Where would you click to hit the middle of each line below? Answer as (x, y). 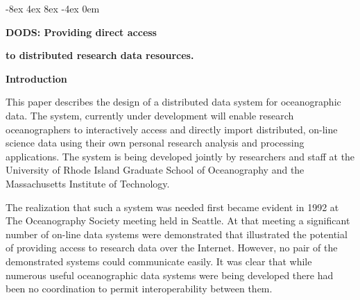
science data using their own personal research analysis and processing (155, 143)
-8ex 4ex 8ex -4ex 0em (53, 8)
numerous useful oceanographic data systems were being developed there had (170, 275)
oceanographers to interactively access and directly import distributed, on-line (172, 129)
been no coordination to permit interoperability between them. (139, 289)
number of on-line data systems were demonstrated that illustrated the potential (177, 234)
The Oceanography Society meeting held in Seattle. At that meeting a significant (178, 220)
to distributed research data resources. (100, 55)
